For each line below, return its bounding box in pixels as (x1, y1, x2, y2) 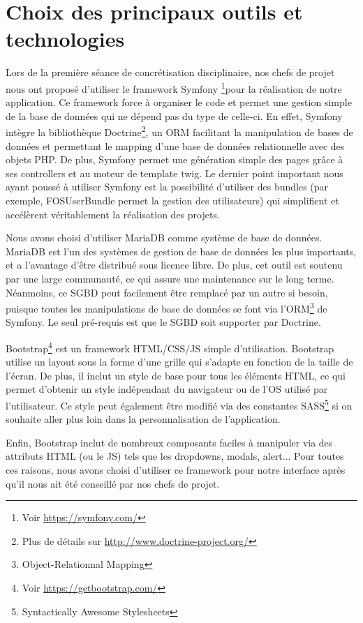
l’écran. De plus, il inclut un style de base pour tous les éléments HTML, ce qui (6, 368, 346, 382)
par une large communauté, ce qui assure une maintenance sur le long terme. (6, 271, 334, 285)
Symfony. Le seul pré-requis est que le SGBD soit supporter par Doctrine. (6, 315, 321, 329)
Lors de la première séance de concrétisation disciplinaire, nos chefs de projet (6, 65, 335, 80)
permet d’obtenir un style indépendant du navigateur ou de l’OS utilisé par (6, 382, 328, 396)
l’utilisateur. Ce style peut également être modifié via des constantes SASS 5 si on (6, 396, 353, 412)
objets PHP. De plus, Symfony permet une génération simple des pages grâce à (6, 152, 343, 167)
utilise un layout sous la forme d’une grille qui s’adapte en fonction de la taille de (6, 354, 353, 369)
